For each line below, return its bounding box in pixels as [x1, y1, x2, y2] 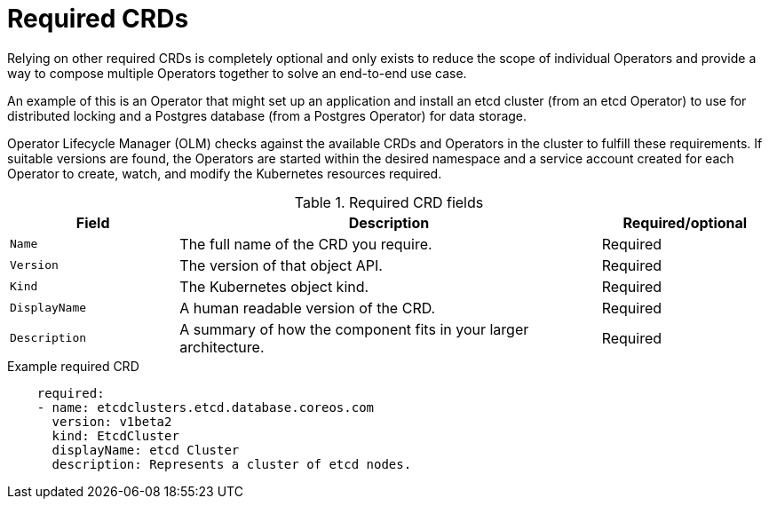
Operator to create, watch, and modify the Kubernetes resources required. [7, 165, 442, 181]
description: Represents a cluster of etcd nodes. [52, 456, 412, 471]
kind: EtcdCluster [52, 428, 179, 443]
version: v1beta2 [52, 414, 172, 429]
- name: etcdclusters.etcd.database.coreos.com [36, 399, 375, 415]
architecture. [179, 337, 265, 356]
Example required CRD [7, 358, 139, 374]
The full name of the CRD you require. [179, 234, 432, 253]
